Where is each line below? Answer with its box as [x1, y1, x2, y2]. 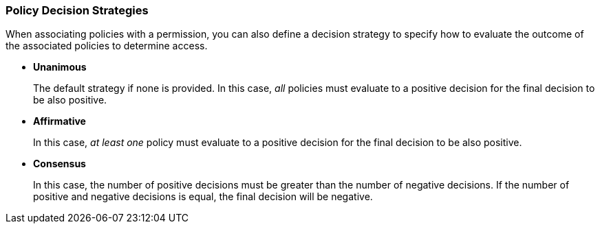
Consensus [33, 158, 86, 170]
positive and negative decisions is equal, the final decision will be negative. [33, 191, 373, 203]
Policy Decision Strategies [6, 3, 149, 17]
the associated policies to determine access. [6, 40, 208, 52]
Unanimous [33, 61, 87, 73]
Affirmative [33, 115, 86, 128]
